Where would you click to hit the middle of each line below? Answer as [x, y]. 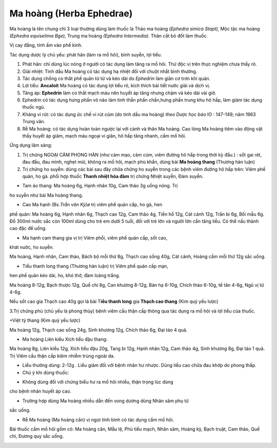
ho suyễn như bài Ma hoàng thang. [46, 195]
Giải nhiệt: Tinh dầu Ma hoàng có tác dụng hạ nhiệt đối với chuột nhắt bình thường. [110, 71]
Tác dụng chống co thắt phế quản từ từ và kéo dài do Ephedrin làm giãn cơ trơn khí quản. [116, 78]
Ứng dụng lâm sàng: [31, 145]
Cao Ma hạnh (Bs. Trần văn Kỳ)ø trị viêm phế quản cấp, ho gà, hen [92, 205]
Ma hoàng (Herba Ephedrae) [71, 13]
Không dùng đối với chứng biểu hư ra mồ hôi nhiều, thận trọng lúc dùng [98, 382]
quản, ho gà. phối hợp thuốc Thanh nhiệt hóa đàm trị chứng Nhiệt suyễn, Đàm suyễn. [113, 176]
